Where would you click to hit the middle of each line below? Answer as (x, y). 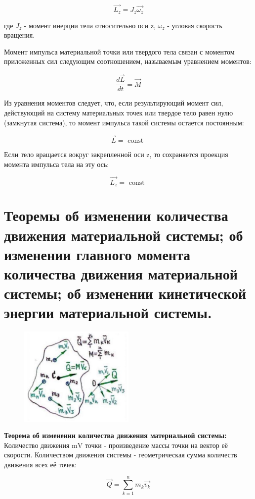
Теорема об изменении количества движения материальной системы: (115, 435)
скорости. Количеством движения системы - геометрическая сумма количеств (121, 455)
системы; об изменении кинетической (125, 293)
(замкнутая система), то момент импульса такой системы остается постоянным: (124, 122)
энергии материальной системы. (108, 312)
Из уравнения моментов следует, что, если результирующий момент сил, (114, 103)
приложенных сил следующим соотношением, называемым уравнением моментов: (128, 61)
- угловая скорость (195, 25)
